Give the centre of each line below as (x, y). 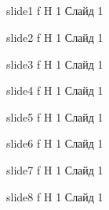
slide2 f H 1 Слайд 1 (55, 37)
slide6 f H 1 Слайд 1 (55, 143)
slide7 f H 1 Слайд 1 (55, 169)
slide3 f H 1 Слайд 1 (55, 64)
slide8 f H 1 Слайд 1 (55, 196)
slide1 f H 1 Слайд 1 (55, 11)
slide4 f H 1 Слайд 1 (55, 90)
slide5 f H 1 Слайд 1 (55, 116)
